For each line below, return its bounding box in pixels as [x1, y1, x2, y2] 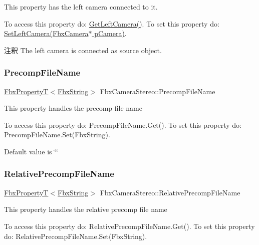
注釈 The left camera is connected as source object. [4, 45, 162, 55]
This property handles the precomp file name [4, 103, 142, 113]
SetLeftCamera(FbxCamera [4, 28, 89, 39]
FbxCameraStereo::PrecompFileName [100, 86, 215, 96]
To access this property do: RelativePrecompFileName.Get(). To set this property [4, 220, 255, 231]
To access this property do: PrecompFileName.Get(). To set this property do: [4, 119, 241, 130]
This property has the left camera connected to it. [4, 2, 158, 12]
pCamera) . [94, 28, 127, 39]
